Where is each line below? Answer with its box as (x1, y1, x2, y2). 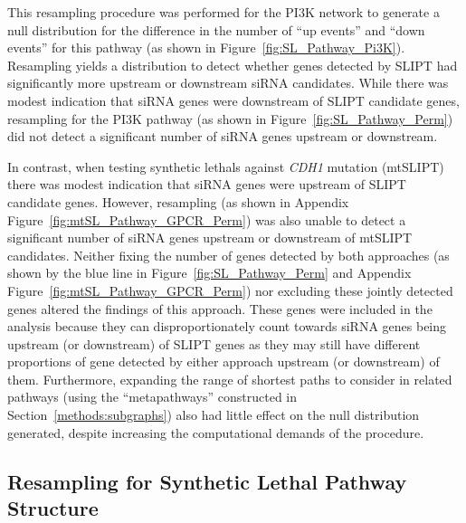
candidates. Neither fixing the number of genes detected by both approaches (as (7, 245, 450, 264)
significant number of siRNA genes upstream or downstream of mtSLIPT (7, 228, 413, 247)
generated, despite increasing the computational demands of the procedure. (7, 423, 424, 442)
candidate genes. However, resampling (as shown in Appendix (7, 192, 349, 211)
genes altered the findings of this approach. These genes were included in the (7, 299, 433, 318)
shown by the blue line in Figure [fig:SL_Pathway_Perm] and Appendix (7, 263, 412, 282)
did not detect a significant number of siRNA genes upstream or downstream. (7, 127, 438, 146)
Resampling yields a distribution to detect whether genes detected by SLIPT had (7, 55, 458, 74)
